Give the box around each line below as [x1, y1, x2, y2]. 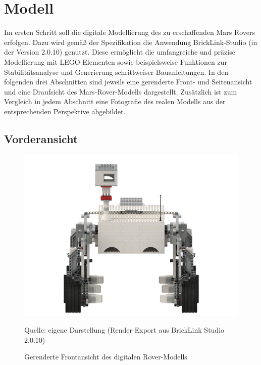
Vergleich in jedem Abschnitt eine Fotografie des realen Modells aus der [4, 96, 226, 107]
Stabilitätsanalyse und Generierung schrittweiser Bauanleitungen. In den [4, 66, 229, 77]
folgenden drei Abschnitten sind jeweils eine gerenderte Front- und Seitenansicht [4, 76, 252, 87]
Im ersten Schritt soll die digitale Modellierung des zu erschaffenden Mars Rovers [4, 27, 255, 37]
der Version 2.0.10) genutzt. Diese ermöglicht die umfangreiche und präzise [4, 47, 235, 57]
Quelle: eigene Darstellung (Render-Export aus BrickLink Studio [24, 325, 225, 335]
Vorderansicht [4, 130, 78, 146]
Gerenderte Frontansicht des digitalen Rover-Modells [24, 351, 187, 362]
